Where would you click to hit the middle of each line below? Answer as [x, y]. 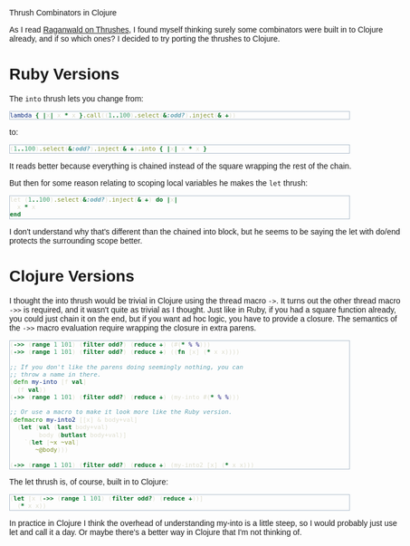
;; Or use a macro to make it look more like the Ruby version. [121, 412]
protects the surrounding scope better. [76, 240]
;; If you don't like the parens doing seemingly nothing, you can [126, 367]
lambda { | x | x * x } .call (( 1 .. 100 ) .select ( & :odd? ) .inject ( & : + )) [123, 115]
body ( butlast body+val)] [83, 435]
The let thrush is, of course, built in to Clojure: [89, 482]
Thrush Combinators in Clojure [63, 13]
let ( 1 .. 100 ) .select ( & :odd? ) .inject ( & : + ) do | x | [94, 199]
